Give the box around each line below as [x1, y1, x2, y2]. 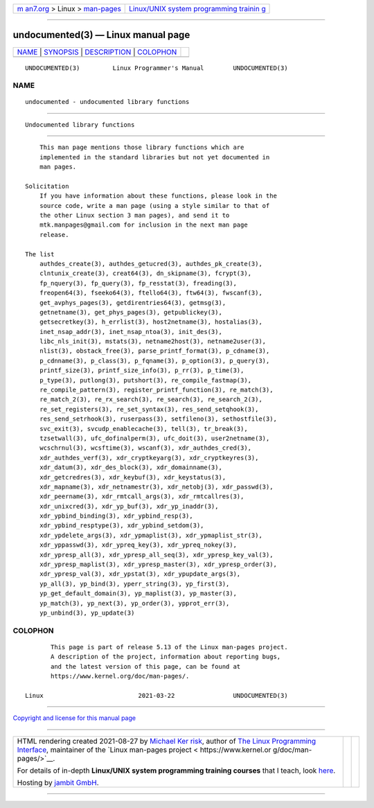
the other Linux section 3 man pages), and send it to [39, 211, 230, 219]
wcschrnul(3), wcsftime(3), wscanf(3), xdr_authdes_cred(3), [39, 444, 252, 452]
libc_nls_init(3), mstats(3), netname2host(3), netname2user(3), [39, 337, 267, 346]
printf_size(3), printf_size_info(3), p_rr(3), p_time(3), [39, 367, 244, 374]
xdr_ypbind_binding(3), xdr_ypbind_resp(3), [39, 512, 193, 520]
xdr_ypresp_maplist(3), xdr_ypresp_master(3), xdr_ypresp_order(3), [39, 561, 277, 568]
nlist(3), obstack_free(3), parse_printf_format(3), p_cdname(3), [39, 347, 270, 355]
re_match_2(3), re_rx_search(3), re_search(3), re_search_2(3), [39, 396, 262, 403]
